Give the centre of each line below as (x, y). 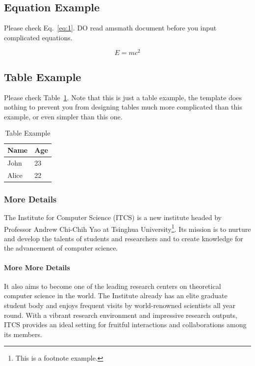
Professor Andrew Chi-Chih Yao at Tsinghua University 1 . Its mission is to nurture (127, 228)
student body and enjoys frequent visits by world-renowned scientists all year (120, 305)
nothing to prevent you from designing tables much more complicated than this (123, 107)
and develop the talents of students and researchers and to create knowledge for (124, 238)
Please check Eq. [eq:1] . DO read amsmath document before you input (110, 28)
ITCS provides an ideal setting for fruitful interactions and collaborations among (125, 324)
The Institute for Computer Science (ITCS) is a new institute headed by (113, 217)
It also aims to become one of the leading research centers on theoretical (113, 286)
